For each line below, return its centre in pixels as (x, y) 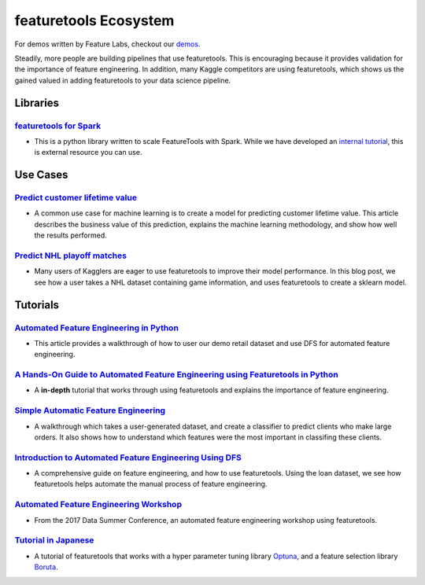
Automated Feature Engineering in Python (96, 328)
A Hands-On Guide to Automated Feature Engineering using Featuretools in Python (176, 375)
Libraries (37, 103)
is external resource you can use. (88, 153)
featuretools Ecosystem (94, 20)
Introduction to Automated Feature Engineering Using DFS (128, 458)
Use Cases (41, 175)
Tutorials (37, 305)
